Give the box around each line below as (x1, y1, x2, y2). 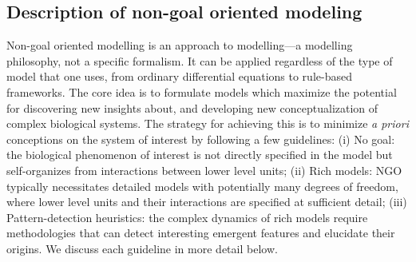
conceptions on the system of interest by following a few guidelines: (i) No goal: (6, 130, 395, 147)
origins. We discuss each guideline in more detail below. (6, 240, 278, 256)
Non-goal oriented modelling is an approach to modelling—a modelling (6, 37, 353, 54)
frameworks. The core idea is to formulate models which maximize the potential (6, 83, 397, 100)
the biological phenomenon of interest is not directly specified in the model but (6, 146, 393, 163)
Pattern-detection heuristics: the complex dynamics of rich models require (6, 208, 368, 225)
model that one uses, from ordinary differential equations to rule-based (6, 68, 352, 85)
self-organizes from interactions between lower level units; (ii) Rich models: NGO (6, 161, 402, 178)
